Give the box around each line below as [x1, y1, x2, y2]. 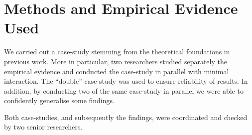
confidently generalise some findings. [4, 95, 115, 106]
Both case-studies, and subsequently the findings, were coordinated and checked [4, 112, 248, 122]
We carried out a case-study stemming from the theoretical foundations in [4, 46, 230, 57]
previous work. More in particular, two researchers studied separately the [4, 56, 227, 66]
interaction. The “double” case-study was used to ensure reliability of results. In [4, 76, 248, 86]
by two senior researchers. [4, 122, 83, 132]
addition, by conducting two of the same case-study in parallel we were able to [4, 85, 244, 96]
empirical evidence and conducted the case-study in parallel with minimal [4, 66, 229, 76]
